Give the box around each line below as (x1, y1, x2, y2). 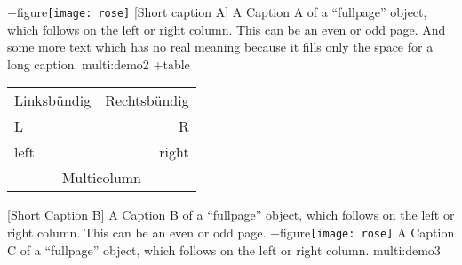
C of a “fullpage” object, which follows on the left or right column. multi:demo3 (7, 240, 441, 259)
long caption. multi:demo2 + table (7, 54, 190, 73)
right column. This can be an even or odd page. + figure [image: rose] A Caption (7, 223, 455, 242)
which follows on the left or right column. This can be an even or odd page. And (7, 20, 446, 38)
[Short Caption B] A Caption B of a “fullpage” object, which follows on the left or (7, 205, 455, 224)
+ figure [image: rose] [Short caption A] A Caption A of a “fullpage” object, (7, 3, 427, 20)
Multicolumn (61, 167, 142, 189)
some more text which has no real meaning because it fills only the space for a (7, 37, 434, 56)
